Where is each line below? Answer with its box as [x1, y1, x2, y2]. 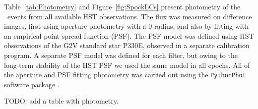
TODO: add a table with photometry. [4, 96, 119, 106]
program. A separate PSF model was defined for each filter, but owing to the [4, 50, 238, 60]
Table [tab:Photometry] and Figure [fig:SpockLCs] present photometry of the [4, 1, 241, 11]
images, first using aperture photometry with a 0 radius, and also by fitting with [4, 21, 249, 31]
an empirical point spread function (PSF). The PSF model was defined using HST [4, 30, 254, 41]
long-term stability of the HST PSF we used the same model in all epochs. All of [4, 59, 250, 70]
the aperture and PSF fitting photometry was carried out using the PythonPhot [4, 69, 246, 80]
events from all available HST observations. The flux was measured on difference [7, 11, 252, 21]
